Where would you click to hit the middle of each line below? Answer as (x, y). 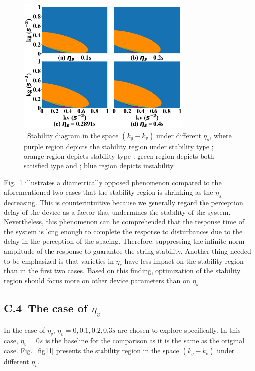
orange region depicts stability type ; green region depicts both (119, 156)
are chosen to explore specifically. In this (179, 330)
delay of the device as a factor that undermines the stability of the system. (117, 212)
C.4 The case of (46, 308)
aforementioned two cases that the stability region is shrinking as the (109, 192)
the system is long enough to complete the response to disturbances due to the (123, 231)
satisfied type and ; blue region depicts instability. (100, 166)
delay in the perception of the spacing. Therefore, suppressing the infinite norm (124, 241)
